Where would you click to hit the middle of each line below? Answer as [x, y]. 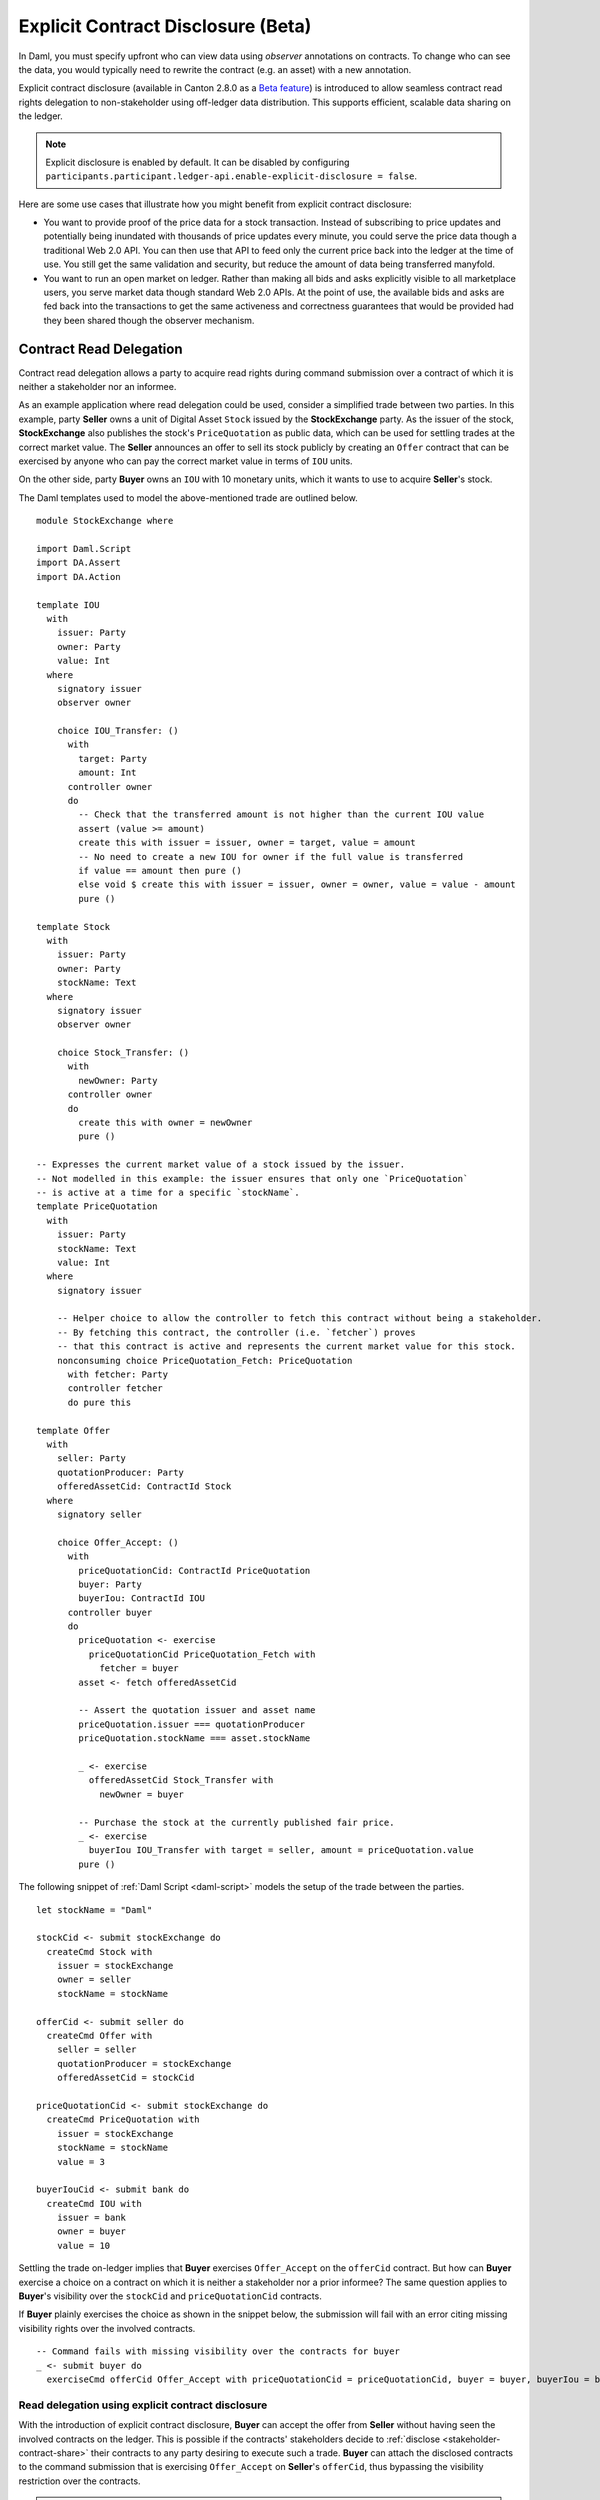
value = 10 [83, 2245]
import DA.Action [78, 576]
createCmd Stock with [99, 1951]
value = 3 [80, 2161]
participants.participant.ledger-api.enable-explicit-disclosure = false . [231, 176]
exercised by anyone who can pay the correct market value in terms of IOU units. [186, 461]
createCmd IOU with [94, 2203]
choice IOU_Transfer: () [117, 731]
